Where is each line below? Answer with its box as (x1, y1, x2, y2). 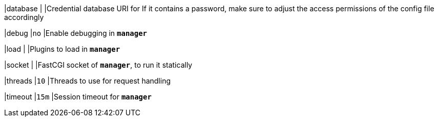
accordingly (4, 13, 44, 22)
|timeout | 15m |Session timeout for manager (4, 92, 152, 101)
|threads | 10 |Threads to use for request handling (4, 76, 171, 85)
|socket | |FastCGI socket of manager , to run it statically (4, 60, 193, 69)
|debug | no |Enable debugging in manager (4, 29, 148, 37)
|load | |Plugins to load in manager (4, 45, 120, 53)
